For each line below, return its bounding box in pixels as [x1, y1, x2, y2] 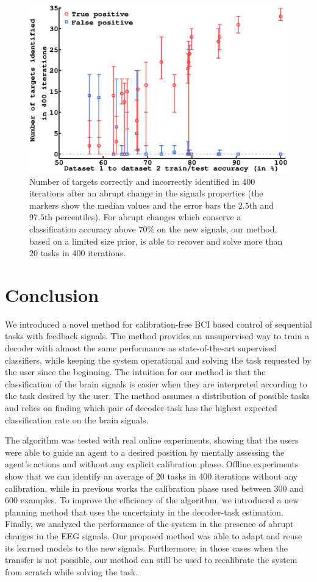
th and [249, 198, 274, 211]
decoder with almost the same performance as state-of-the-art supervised [5, 342, 277, 354]
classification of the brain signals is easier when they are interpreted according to [5, 377, 307, 390]
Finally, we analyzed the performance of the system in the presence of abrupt [5, 517, 294, 530]
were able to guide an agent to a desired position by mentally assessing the [5, 445, 285, 458]
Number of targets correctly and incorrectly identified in [29, 174, 240, 187]
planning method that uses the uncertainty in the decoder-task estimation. [5, 505, 283, 518]
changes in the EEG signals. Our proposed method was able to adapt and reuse [5, 529, 302, 542]
